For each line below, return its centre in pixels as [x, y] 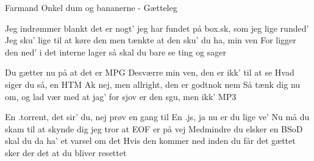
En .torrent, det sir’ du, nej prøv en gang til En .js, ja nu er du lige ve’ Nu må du [157, 117]
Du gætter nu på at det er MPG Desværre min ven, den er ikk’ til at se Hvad [150, 72]
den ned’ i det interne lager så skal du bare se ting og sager [116, 52]
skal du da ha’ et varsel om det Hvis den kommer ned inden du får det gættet [150, 141]
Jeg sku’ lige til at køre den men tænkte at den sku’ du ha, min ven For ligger [151, 40]
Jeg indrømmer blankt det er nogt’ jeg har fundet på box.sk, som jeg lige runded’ [157, 28]
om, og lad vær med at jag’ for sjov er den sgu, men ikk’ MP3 [121, 96]
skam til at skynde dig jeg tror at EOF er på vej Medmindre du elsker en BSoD [154, 128]
